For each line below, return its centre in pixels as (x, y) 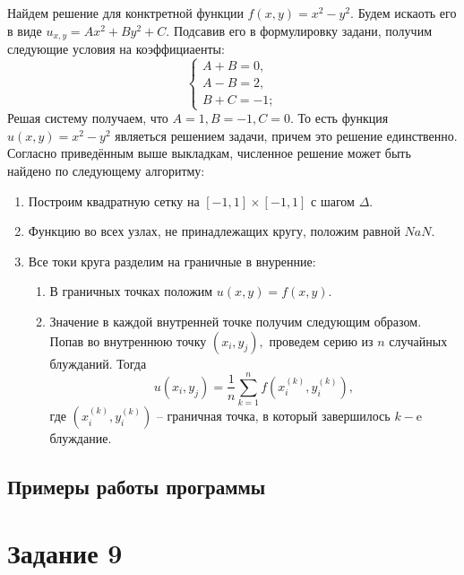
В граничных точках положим (131, 291)
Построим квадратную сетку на (114, 200)
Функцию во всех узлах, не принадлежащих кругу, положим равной (214, 231)
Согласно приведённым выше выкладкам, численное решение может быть (209, 153)
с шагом (333, 200)
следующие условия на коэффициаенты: (116, 49)
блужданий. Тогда (98, 363)
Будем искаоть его (407, 13)
